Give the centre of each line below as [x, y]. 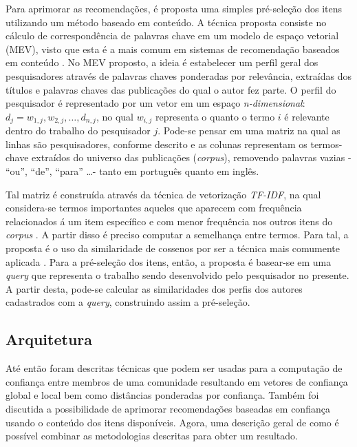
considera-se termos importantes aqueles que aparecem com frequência [154, 208]
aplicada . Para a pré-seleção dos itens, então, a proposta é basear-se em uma [169, 261]
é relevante [307, 116]
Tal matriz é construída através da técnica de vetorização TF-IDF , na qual [163, 194]
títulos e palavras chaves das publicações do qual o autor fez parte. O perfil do [171, 89]
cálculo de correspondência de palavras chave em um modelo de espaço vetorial [172, 35]
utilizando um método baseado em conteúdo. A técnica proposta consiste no [166, 22]
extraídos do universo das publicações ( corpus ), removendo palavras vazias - [192, 157]
